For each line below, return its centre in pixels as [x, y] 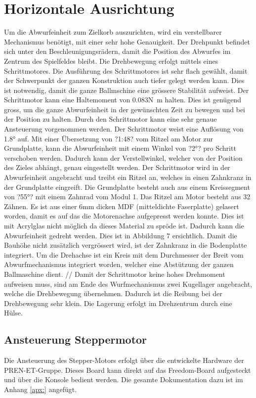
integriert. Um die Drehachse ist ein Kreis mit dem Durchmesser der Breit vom [124, 254]
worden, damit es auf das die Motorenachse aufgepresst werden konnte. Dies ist [124, 216]
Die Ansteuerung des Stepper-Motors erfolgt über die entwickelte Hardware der [124, 360]
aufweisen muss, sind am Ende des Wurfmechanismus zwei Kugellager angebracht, [128, 284]
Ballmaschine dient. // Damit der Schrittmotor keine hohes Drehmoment [115, 274]
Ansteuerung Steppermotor [76, 339]
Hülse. [13, 313]
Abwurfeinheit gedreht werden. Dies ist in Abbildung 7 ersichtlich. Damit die [121, 235]
